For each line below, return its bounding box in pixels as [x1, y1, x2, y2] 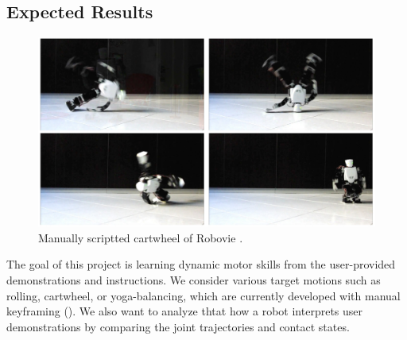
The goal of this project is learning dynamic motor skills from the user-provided [6, 256, 396, 272]
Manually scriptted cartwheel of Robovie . [38, 229, 243, 245]
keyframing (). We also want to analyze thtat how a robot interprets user [6, 303, 363, 319]
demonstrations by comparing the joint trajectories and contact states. [6, 318, 350, 334]
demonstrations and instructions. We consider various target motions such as [6, 272, 381, 288]
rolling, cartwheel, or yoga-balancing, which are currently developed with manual [6, 287, 401, 303]
